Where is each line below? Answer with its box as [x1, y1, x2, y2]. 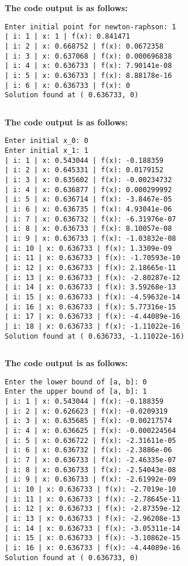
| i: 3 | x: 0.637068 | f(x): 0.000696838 [5, 52, 172, 60]
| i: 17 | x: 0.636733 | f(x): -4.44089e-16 [5, 312, 180, 321]
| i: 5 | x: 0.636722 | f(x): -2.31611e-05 [5, 436, 176, 445]
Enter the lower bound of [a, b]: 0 [5, 377, 147, 386]
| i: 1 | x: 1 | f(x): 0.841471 [5, 32, 130, 41]
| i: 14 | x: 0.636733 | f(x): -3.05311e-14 [5, 524, 180, 533]
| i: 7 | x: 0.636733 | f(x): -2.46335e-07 [5, 456, 176, 465]
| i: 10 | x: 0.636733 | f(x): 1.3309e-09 [5, 244, 172, 253]
